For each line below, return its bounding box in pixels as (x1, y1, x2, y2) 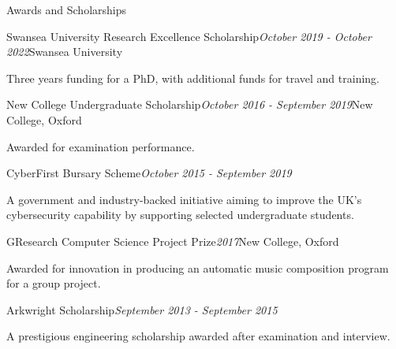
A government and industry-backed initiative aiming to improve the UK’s (6, 191, 362, 207)
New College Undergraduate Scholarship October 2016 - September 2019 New (6, 96, 373, 113)
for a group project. (6, 275, 101, 291)
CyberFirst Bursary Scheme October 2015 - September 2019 (6, 165, 292, 181)
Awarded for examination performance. (6, 138, 195, 154)
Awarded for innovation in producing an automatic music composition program (6, 259, 389, 276)
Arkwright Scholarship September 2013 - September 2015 (6, 301, 278, 317)
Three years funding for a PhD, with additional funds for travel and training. (6, 69, 379, 86)
